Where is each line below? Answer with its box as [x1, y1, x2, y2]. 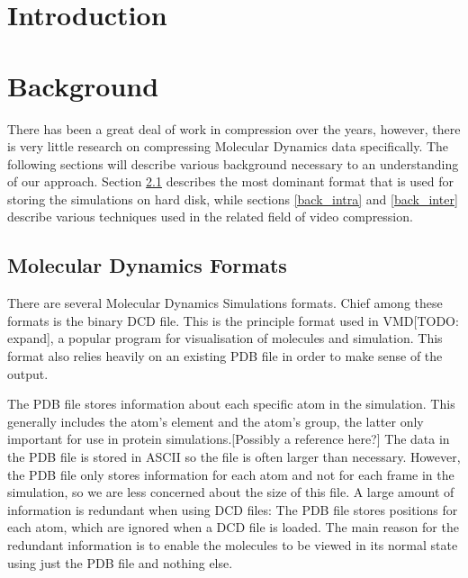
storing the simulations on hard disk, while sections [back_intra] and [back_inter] [7, 189, 458, 208]
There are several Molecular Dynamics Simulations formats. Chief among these [7, 294, 443, 312]
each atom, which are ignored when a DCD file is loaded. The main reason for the [7, 518, 459, 537]
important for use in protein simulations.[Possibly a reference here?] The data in [7, 429, 450, 448]
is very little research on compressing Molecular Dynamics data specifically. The [7, 137, 449, 156]
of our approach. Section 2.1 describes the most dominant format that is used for [7, 172, 454, 191]
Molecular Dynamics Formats [7, 251, 287, 279]
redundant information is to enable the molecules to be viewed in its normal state [7, 535, 458, 554]
